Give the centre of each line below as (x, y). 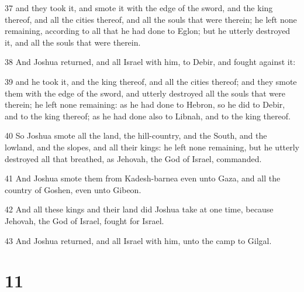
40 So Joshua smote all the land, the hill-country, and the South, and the (136, 135)
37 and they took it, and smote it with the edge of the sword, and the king (139, 8)
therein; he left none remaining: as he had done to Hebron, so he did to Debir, (145, 104)
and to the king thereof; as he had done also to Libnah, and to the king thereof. (148, 116)
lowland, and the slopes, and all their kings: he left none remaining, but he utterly (152, 147)
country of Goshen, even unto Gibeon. (73, 189)
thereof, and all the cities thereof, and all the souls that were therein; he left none (151, 19)
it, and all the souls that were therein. (73, 42)
